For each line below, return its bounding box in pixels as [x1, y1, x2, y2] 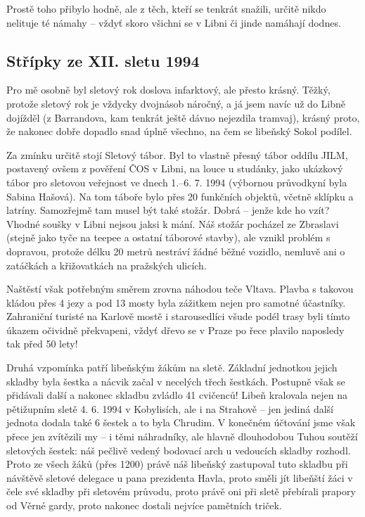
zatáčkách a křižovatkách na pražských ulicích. [6, 257, 207, 272]
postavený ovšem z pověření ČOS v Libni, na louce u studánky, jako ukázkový [6, 161, 343, 176]
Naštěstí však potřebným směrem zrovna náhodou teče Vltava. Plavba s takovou [6, 281, 354, 296]
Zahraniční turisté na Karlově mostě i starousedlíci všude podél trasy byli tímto [6, 309, 350, 324]
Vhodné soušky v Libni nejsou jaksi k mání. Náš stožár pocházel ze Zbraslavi [6, 216, 339, 231]
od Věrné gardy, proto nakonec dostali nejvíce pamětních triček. [6, 498, 282, 513]
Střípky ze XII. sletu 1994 [6, 49, 200, 71]
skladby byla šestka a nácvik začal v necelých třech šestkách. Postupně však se [6, 374, 345, 388]
